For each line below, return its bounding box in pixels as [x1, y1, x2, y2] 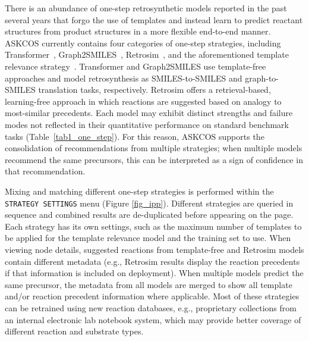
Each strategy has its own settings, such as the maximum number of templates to [5, 220, 302, 232]
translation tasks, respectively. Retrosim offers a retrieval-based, [38, 83, 271, 96]
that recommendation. [5, 165, 86, 177]
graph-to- [245, 71, 279, 84]
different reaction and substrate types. [5, 325, 144, 337]
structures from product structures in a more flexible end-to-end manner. [5, 25, 271, 37]
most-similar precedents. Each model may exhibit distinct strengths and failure [5, 107, 293, 119]
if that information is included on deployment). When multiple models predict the [5, 267, 304, 279]
